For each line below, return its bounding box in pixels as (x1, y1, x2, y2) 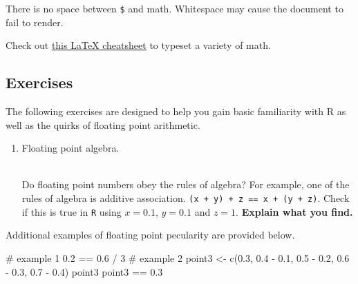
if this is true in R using (21, 204, 122, 219)
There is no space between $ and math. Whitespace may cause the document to (6, 1, 343, 15)
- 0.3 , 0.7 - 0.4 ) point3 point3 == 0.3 (6, 264, 163, 278)
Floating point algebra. (21, 141, 120, 155)
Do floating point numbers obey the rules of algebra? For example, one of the (21, 177, 350, 192)
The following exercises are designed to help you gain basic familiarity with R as (6, 104, 346, 119)
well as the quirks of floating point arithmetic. (6, 117, 200, 132)
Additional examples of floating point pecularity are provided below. (6, 227, 295, 242)
